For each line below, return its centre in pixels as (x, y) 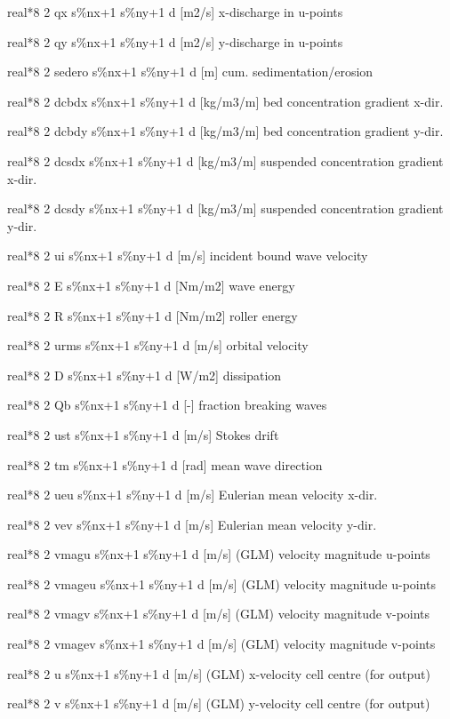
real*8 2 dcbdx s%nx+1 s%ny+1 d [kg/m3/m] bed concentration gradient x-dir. (225, 101)
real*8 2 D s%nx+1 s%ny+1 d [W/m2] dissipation (145, 375)
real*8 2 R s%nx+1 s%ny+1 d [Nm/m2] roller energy (153, 315)
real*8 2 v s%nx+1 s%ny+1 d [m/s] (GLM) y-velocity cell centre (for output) (219, 703)
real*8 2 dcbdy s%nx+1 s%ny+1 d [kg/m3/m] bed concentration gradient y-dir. (225, 131)
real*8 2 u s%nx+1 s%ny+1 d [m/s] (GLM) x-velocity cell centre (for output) (219, 673)
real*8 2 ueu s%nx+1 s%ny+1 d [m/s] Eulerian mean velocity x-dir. (193, 495)
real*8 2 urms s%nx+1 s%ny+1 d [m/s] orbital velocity (158, 345)
